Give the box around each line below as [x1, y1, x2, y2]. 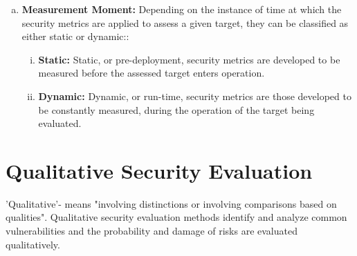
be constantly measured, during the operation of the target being [38, 102, 315, 117]
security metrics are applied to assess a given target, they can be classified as [21, 15, 349, 30]
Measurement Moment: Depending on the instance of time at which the [21, 2, 342, 16]
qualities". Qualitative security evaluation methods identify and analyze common [6, 210, 347, 224]
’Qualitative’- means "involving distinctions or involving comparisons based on [6, 196, 337, 210]
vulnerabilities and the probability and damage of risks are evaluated [6, 224, 297, 238]
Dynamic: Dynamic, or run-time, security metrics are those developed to [38, 88, 351, 103]
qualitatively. [6, 237, 60, 251]
